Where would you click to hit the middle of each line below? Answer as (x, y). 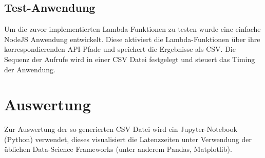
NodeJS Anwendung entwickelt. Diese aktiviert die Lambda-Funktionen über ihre (132, 39)
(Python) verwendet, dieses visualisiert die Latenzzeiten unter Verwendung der (128, 139)
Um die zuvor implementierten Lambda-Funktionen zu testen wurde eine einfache (132, 29)
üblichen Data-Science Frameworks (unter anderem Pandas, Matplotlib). (118, 149)
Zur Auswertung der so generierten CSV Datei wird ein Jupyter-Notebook (121, 129)
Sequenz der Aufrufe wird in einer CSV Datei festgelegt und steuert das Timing (130, 59)
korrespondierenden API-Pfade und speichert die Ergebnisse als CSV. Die (120, 49)
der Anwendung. (30, 69)
